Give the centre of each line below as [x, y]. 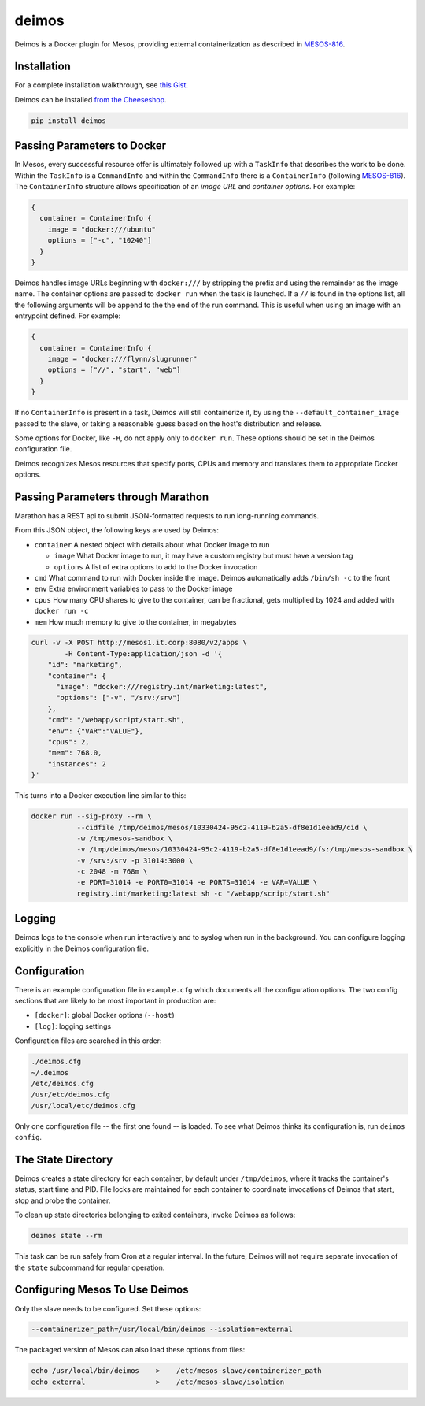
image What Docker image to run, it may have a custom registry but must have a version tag [203, 556]
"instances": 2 [77, 764]
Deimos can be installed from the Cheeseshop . [91, 99]
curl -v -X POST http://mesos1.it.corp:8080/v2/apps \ [139, 643]
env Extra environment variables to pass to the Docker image [133, 589]
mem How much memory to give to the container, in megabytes [135, 621]
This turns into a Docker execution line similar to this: [100, 796]
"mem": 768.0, [75, 753]
